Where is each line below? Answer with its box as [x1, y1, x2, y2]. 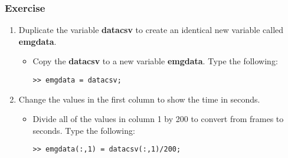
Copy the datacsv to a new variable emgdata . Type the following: [32, 55, 278, 67]
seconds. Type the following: [32, 124, 135, 136]
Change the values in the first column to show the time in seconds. [18, 93, 260, 105]
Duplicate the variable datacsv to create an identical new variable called [18, 24, 284, 36]
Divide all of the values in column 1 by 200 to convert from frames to [32, 113, 284, 125]
